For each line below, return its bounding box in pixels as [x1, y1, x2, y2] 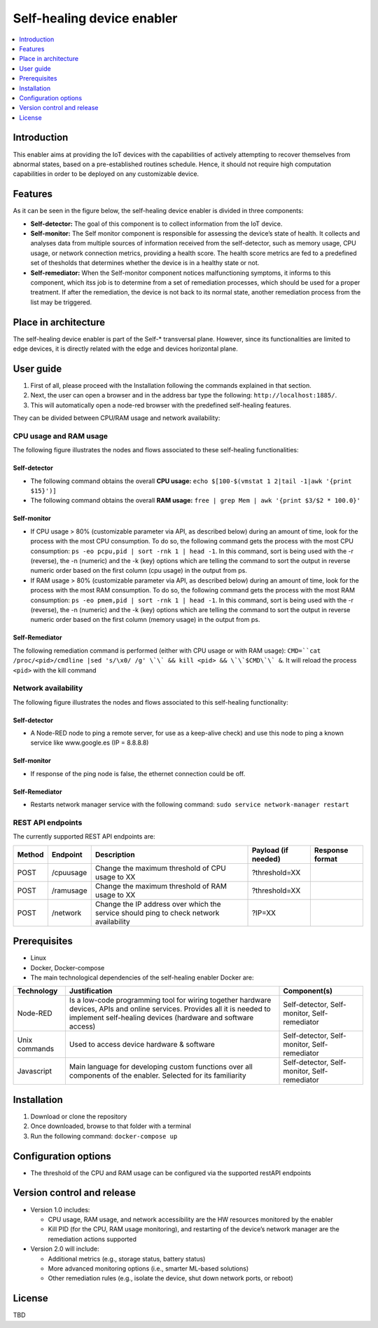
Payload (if [251, 845, 288, 855]
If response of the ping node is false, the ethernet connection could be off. [30, 769, 246, 778]
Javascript [17, 1066, 52, 1076]
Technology [17, 986, 58, 996]
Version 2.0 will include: [30, 1245, 99, 1253]
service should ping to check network [94, 908, 220, 918]
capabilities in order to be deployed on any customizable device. [13, 170, 199, 178]
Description [94, 849, 136, 859]
